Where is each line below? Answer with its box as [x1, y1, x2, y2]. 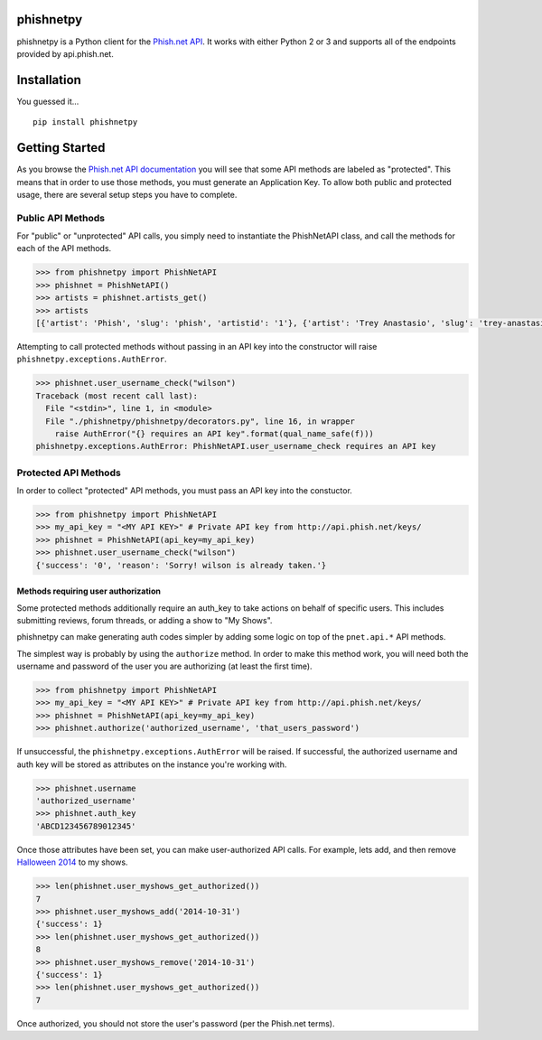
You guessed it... [16, 96, 79, 107]
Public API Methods [16, 211, 106, 224]
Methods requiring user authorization [16, 586, 162, 596]
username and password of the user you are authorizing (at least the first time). [16, 661, 313, 672]
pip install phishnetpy [33, 117, 138, 127]
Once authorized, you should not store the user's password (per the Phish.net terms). [16, 1017, 335, 1029]
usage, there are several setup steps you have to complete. [16, 189, 238, 200]
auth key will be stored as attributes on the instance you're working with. [16, 759, 287, 770]
